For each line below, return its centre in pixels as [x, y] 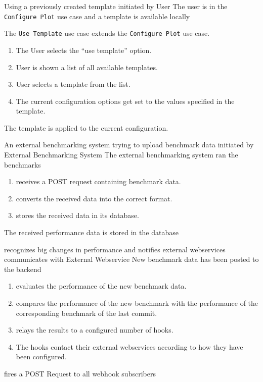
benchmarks [23, 164]
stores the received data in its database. [77, 215]
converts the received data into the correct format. [94, 198]
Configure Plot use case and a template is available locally [97, 16]
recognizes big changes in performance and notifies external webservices [115, 249]
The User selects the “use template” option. [84, 50]
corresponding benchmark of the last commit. [86, 313]
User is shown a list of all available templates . [87, 67]
